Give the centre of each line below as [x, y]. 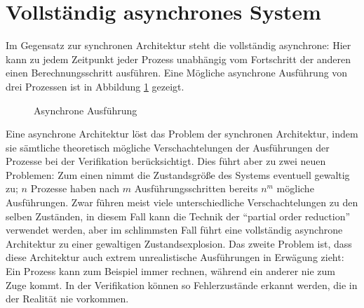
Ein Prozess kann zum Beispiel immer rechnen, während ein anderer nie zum [171, 271]
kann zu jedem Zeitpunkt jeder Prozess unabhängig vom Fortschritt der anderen [178, 59]
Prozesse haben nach [75, 188]
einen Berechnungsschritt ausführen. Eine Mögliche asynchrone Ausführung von [177, 73]
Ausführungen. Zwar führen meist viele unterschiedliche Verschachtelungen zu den [182, 202]
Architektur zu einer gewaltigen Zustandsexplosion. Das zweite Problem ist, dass [179, 243]
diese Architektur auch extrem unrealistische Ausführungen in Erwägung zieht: [175, 257]
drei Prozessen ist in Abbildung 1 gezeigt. [95, 86]
